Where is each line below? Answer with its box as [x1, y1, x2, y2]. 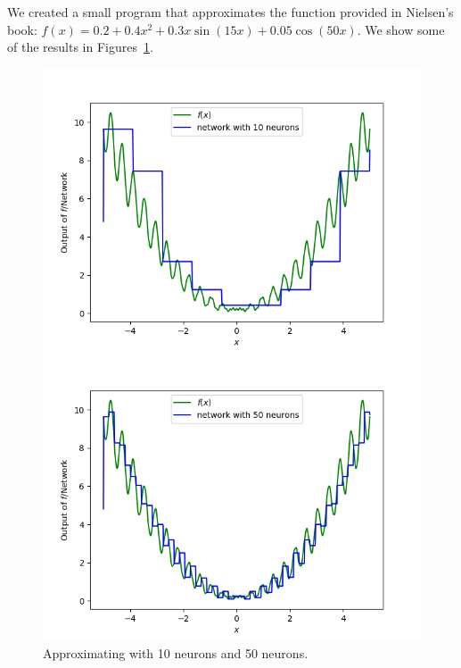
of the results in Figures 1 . [7, 38, 153, 56]
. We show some [357, 20, 445, 38]
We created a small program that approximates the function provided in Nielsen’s [7, 3, 454, 21]
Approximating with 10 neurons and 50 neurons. [43, 643, 309, 662]
